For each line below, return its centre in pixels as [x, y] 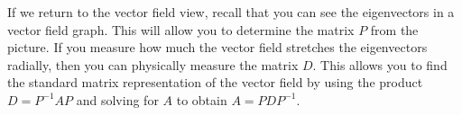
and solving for [117, 99]
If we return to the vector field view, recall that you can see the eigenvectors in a [231, 12]
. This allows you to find [380, 64]
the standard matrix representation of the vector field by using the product [215, 82]
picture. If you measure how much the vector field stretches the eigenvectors [217, 47]
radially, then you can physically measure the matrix [153, 64]
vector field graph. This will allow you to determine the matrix [181, 29]
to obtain [202, 99]
